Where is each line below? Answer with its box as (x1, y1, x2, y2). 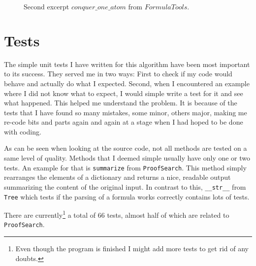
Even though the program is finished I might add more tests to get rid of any (15, 243, 249, 254)
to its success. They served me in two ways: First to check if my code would (4, 68, 232, 79)
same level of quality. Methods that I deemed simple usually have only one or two (4, 153, 251, 163)
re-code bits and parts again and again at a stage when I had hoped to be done (4, 117, 243, 127)
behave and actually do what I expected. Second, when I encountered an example (4, 78, 250, 88)
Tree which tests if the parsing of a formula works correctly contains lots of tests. (4, 191, 250, 201)
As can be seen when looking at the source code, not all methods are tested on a (4, 143, 247, 153)
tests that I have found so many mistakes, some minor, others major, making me (4, 107, 247, 117)
